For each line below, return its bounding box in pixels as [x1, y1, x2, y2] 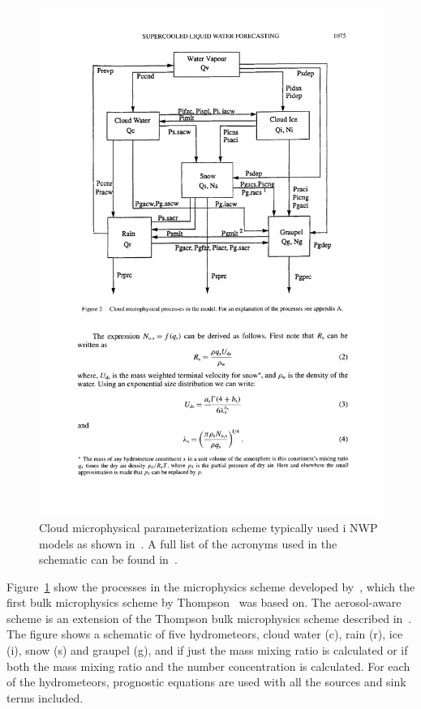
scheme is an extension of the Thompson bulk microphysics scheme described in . [6, 609, 412, 626]
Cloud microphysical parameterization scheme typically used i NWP [39, 518, 378, 535]
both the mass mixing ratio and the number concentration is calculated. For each [6, 657, 410, 674]
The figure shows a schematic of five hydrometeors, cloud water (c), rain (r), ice [6, 625, 403, 642]
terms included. [6, 689, 84, 706]
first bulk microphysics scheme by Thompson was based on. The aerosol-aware [6, 594, 402, 611]
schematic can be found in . [39, 551, 178, 568]
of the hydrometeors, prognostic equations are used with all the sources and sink [6, 673, 406, 690]
